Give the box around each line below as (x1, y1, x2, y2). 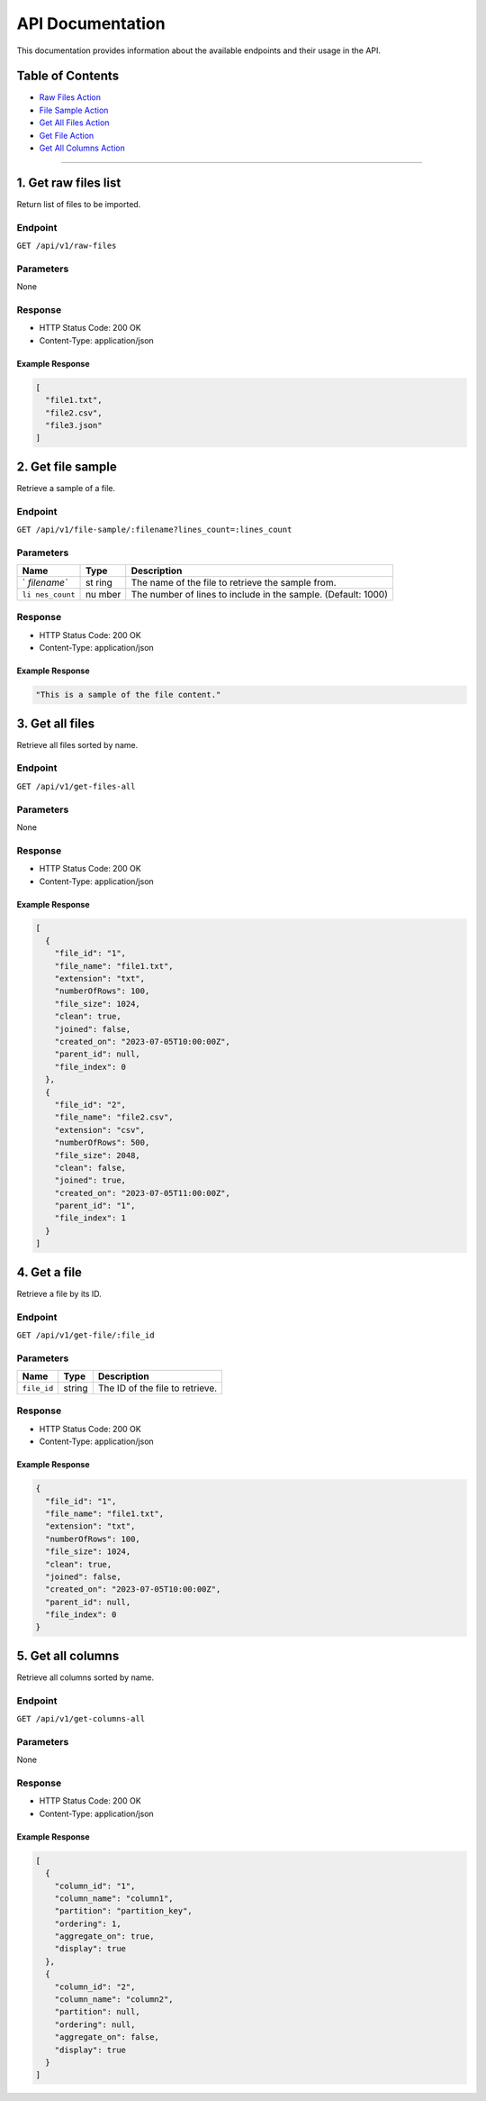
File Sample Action (39, 105, 109, 115)
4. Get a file (16, 1265, 83, 1280)
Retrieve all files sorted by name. (16, 739, 139, 750)
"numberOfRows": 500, (54, 1137, 150, 1148)
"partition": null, (54, 2006, 141, 2017)
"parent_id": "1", (54, 1201, 136, 1211)
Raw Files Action (39, 92, 102, 103)
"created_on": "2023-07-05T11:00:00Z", (54, 1188, 231, 1198)
